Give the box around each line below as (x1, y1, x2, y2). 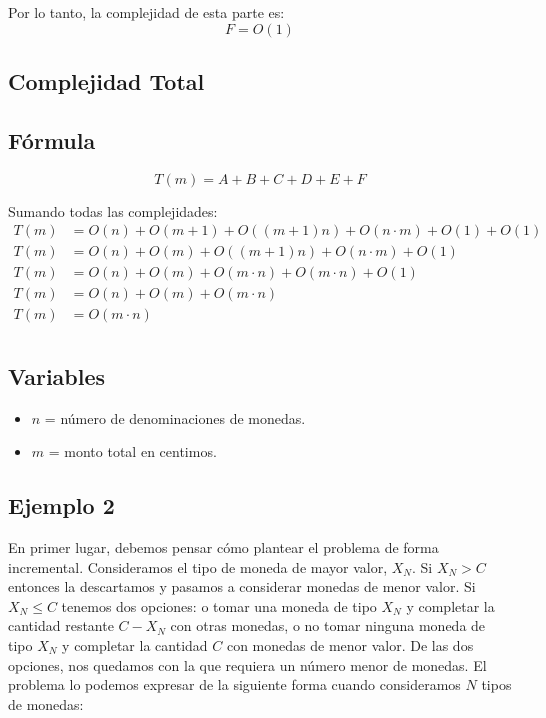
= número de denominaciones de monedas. (44, 407, 306, 428)
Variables (8, 360, 106, 391)
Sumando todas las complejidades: (8, 200, 218, 221)
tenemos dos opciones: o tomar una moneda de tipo (61, 595, 377, 616)
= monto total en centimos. (48, 441, 217, 462)
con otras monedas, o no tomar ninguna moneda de (170, 615, 486, 636)
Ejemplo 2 (8, 490, 115, 521)
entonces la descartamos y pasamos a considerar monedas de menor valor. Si (8, 576, 476, 597)
